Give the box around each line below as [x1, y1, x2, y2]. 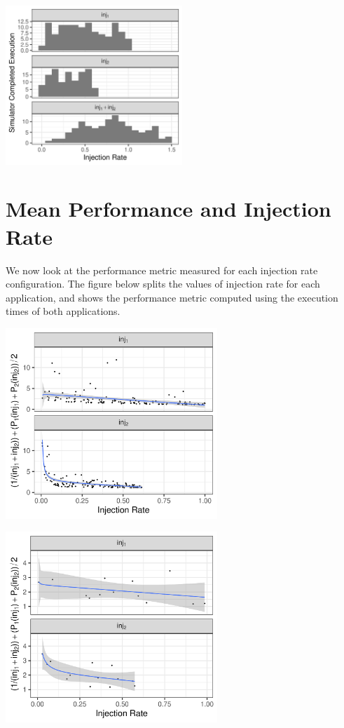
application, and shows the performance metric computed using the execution [6, 290, 338, 304]
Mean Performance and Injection [6, 194, 331, 223]
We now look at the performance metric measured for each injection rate [6, 262, 318, 277]
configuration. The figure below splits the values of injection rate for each [6, 276, 320, 291]
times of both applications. [6, 304, 121, 318]
